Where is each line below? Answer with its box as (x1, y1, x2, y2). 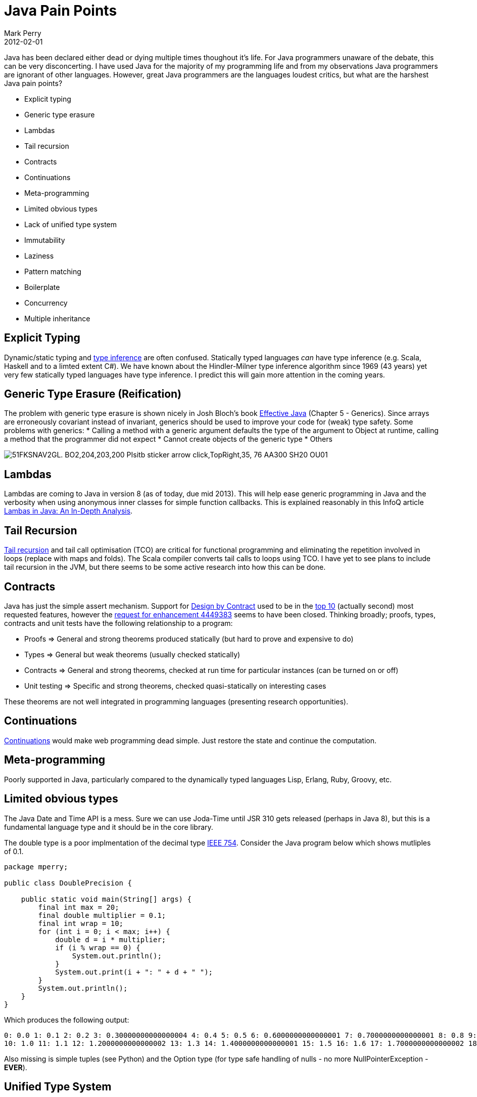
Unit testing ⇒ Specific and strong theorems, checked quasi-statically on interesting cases (24, 681, 326, 690)
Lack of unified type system (24, 220, 117, 229)
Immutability (24, 235, 65, 244)
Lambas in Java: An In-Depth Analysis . (4, 507, 133, 516)
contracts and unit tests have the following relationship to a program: (4, 618, 233, 627)
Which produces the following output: (4, 1015, 129, 1024)
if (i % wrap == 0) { (55, 943, 140, 952)
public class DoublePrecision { (4, 878, 132, 887)
